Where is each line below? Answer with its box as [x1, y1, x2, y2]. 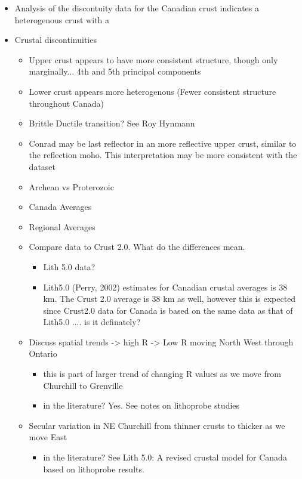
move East [29, 431, 67, 443]
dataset [29, 160, 56, 172]
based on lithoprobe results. [43, 462, 144, 475]
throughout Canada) [29, 97, 104, 109]
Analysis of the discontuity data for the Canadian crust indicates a [14, 2, 260, 14]
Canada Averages [29, 200, 92, 213]
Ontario [29, 347, 57, 360]
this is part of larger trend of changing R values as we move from [43, 367, 281, 380]
